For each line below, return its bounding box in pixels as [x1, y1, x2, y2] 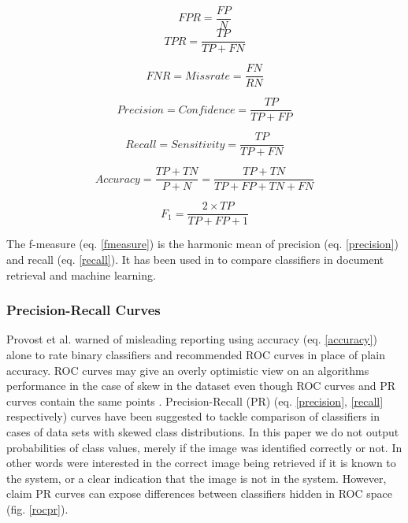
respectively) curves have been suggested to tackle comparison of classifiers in [6, 408, 380, 425]
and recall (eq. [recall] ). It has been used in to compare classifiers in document [6, 251, 384, 268]
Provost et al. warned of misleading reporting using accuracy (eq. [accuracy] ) [6, 331, 377, 347]
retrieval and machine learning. [6, 266, 156, 283]
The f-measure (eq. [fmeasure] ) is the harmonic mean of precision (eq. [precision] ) [6, 236, 399, 252]
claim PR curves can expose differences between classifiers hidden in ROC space [6, 485, 392, 502]
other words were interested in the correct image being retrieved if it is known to [6, 454, 396, 471]
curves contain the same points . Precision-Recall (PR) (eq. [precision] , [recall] [6, 392, 384, 409]
